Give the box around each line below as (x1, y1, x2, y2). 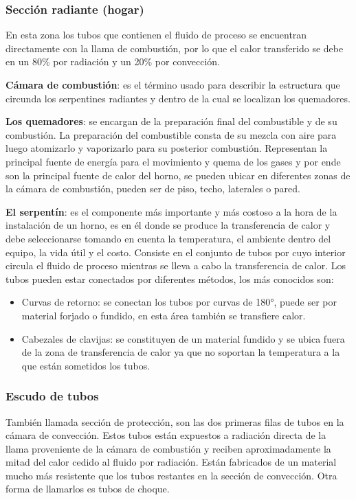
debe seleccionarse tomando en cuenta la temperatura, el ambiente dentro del (5, 231, 331, 245)
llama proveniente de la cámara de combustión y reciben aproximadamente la (5, 441, 331, 455)
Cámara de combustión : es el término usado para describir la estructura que (5, 78, 340, 91)
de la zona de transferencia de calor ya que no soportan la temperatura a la (21, 345, 340, 359)
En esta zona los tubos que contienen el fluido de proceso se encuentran (5, 27, 307, 42)
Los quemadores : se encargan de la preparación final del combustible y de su (5, 114, 337, 128)
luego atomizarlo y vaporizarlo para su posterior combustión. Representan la (5, 141, 328, 155)
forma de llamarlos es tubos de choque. (5, 481, 170, 496)
